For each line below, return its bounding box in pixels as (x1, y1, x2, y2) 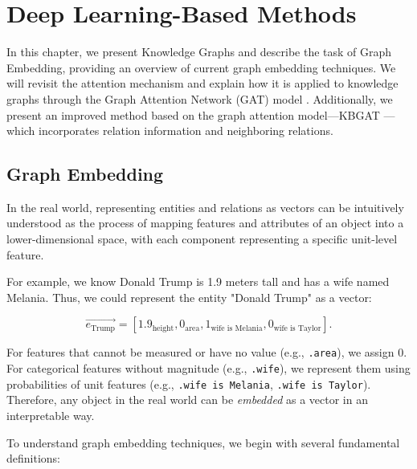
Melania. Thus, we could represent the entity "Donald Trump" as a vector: (6, 288, 372, 305)
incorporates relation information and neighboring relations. (39, 122, 333, 139)
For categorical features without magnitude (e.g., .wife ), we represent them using (6, 360, 411, 377)
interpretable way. (6, 407, 95, 424)
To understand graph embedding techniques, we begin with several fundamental (6, 434, 400, 451)
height (152, 324, 174, 332)
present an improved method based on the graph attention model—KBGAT (6, 106, 380, 123)
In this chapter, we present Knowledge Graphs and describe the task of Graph (6, 43, 392, 60)
